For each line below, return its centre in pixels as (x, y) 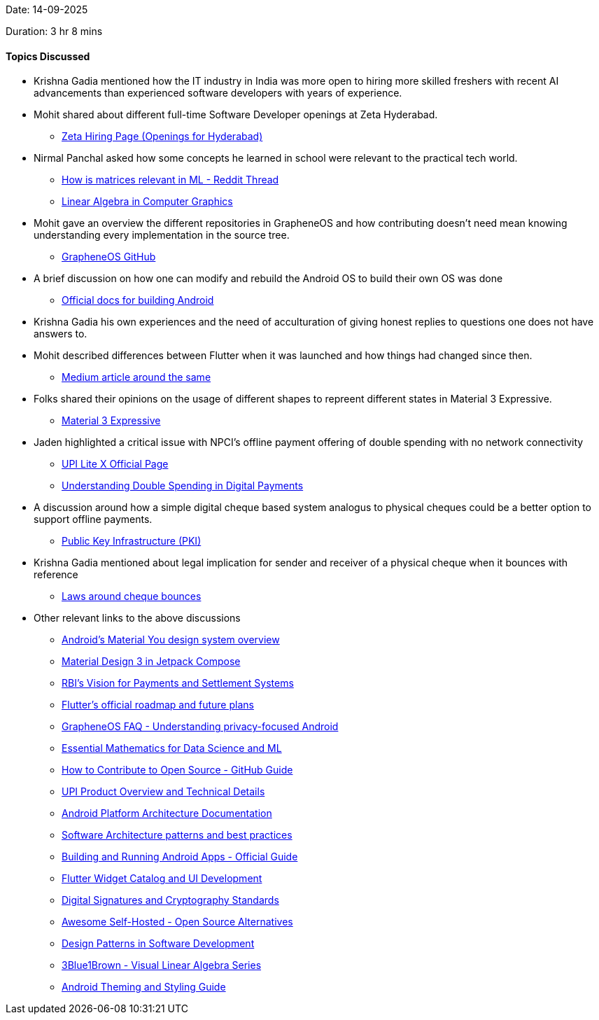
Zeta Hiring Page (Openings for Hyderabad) (162, 137)
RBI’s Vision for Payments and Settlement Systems (178, 683)
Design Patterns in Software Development (158, 944)
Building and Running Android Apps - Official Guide (180, 857)
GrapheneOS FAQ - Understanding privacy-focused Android (200, 727)
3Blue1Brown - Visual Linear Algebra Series (162, 965)
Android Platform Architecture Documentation (167, 813)
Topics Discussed (48, 56)
